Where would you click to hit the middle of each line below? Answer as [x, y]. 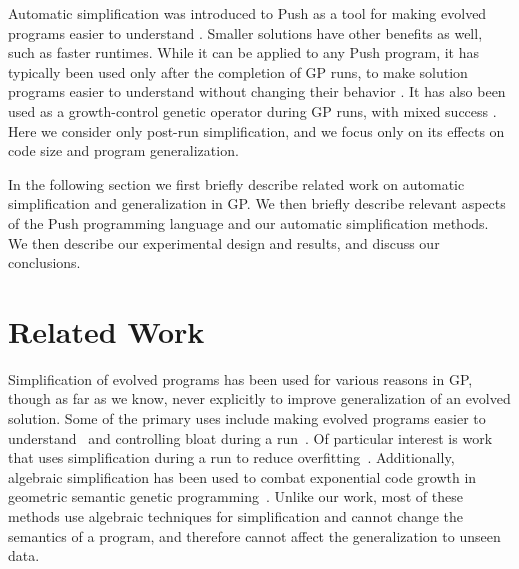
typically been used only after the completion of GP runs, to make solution [238, 71]
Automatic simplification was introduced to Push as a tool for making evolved [247, 13]
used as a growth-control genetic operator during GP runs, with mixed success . [252, 110]
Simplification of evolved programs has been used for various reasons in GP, [240, 378]
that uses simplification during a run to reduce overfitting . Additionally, [231, 457]
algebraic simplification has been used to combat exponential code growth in [242, 476]
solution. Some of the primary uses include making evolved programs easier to [247, 418]
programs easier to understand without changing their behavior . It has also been [257, 91]
